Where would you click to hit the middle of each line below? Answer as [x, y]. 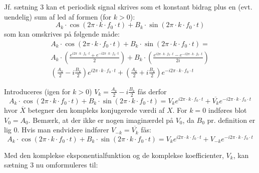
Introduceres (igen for [37, 91]
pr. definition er [231, 120]
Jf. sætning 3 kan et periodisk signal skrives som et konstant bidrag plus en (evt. [128, 7]
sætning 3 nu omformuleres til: [51, 165]
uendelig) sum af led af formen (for [58, 16]
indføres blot [227, 110]
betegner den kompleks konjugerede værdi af [96, 110]
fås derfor [152, 91]
